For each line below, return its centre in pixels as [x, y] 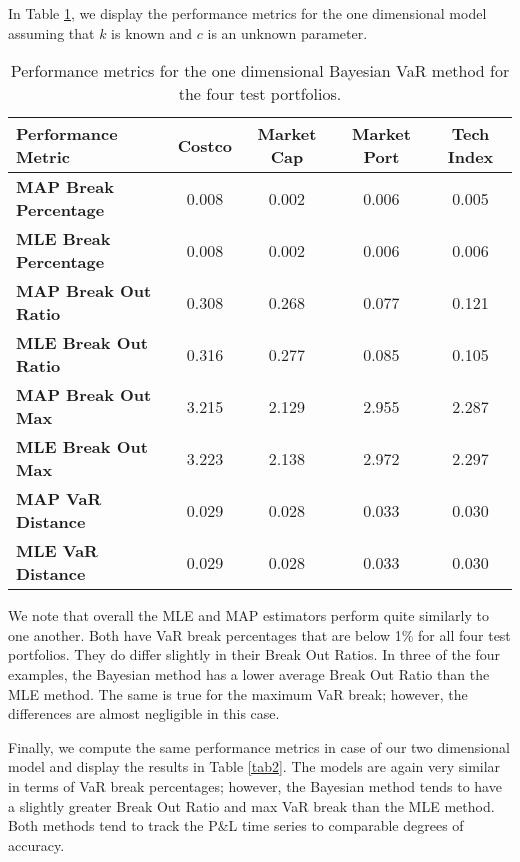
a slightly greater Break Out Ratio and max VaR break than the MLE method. [251, 805]
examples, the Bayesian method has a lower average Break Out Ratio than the [249, 673]
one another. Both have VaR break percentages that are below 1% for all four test [259, 634]
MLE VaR [57, 551]
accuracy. [36, 844]
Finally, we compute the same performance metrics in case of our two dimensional [259, 746]
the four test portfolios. [260, 94]
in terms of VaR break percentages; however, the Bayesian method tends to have [255, 785]
